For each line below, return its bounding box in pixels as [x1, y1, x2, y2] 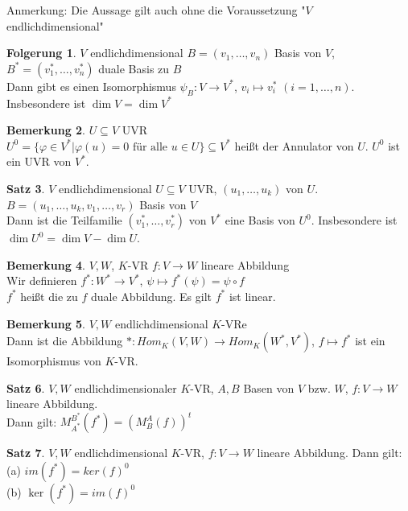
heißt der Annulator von [234, 137, 354, 154]
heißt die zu [20, 287, 78, 304]
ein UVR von [6, 153, 72, 170]
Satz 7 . [6, 444, 45, 461]
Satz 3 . [6, 179, 45, 196]
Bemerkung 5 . [6, 315, 86, 332]
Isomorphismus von [6, 352, 101, 369]
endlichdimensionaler [74, 379, 177, 396]
